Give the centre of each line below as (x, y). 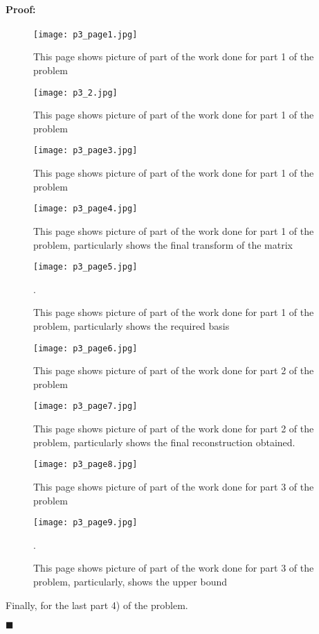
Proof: (21, 9)
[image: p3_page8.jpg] (85, 465)
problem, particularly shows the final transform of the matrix (163, 244)
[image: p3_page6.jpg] (85, 348)
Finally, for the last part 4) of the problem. (97, 605)
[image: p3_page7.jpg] (85, 406)
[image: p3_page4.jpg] (85, 209)
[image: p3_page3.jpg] (85, 151)
